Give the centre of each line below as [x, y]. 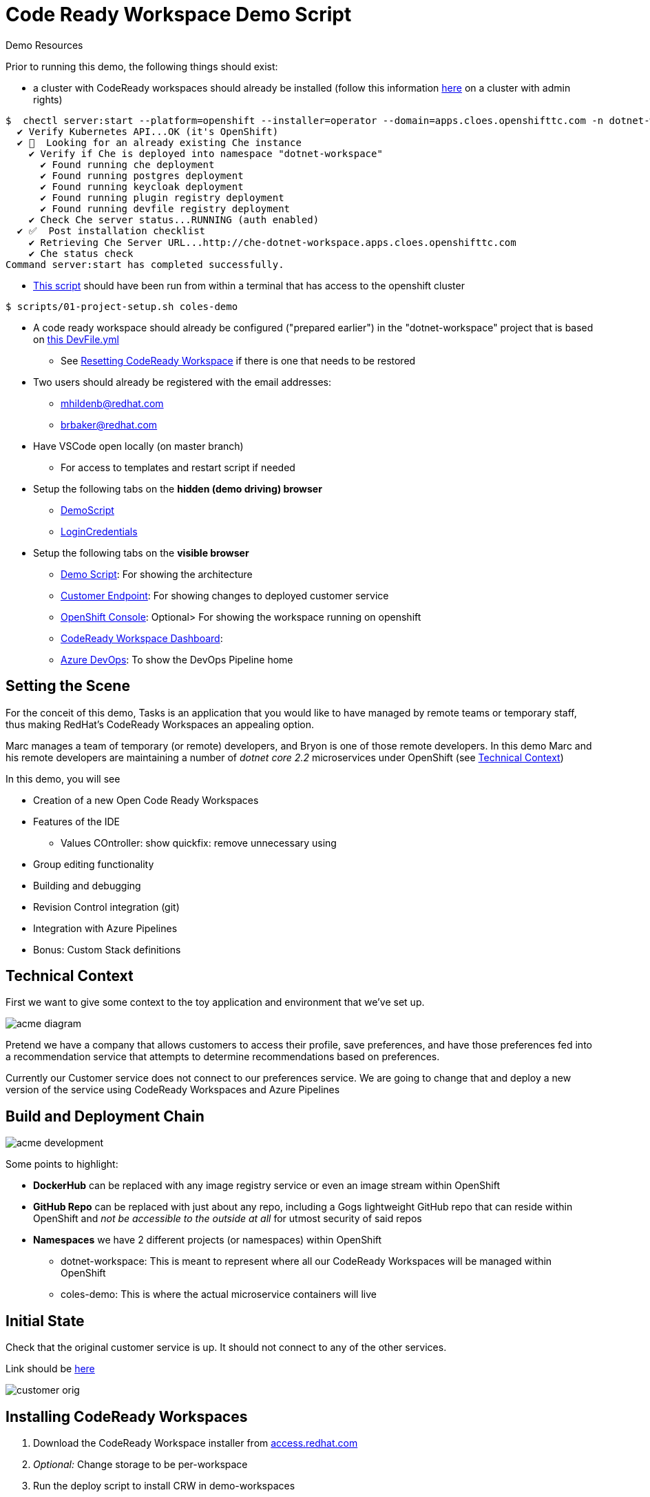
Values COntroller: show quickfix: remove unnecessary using [199, 843]
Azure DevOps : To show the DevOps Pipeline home [177, 659]
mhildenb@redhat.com [112, 403]
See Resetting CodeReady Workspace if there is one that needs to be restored [238, 360]
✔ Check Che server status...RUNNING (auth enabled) [174, 219]
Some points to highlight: [62, 1164]
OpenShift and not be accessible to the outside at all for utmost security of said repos [228, 1219]
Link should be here [50, 1369]
